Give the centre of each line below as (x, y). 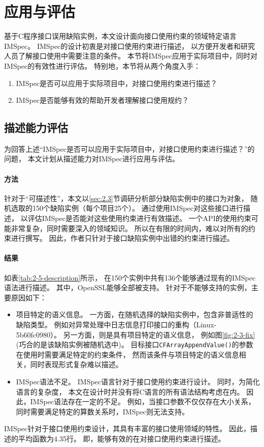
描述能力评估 (36, 128)
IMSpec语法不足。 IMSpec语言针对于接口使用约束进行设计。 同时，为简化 (138, 382)
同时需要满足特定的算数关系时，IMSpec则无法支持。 (103, 411)
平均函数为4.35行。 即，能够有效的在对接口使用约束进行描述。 (122, 439)
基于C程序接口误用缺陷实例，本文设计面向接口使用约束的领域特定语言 (121, 36)
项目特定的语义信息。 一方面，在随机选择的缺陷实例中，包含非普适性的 (135, 314)
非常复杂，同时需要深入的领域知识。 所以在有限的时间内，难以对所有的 (129, 228)
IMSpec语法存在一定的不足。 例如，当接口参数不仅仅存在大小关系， (143, 401)
